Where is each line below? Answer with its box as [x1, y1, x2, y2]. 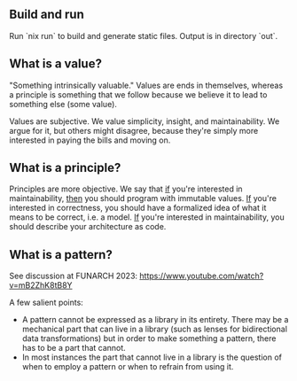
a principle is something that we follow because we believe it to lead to [9, 89, 268, 100]
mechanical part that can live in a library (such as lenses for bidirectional [21, 323, 288, 335]
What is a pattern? [9, 247, 113, 262]
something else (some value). [9, 98, 118, 109]
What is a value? [9, 57, 102, 72]
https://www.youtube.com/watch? [139, 270, 264, 282]
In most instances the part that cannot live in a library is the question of [21, 352, 282, 362]
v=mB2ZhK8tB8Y [9, 280, 73, 291]
